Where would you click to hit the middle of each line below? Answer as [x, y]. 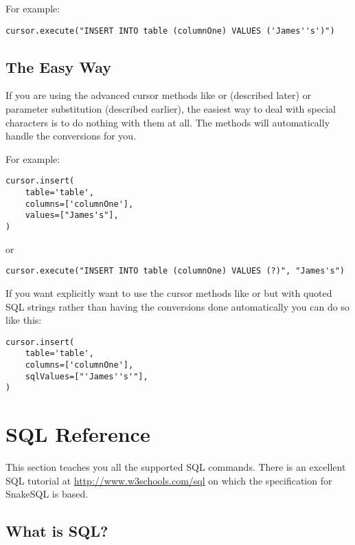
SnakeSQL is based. [47, 494]
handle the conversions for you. [71, 136]
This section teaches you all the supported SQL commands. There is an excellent [176, 467]
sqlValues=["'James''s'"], [87, 376]
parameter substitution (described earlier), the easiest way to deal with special [171, 109]
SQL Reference [78, 434]
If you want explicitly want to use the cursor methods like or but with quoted [169, 292]
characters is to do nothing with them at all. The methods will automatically [168, 122]
